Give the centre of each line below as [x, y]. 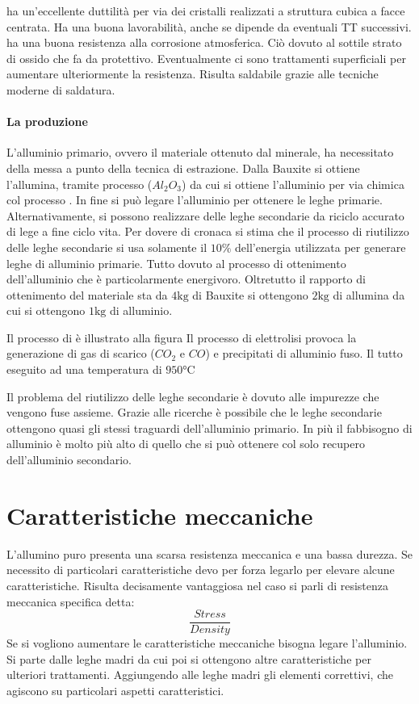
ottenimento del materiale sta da [87, 294]
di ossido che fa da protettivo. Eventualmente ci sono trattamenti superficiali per [206, 58]
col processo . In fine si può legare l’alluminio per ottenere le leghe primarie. [195, 200]
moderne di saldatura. [61, 89]
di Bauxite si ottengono [250, 294]
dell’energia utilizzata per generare [321, 247]
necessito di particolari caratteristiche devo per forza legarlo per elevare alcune [201, 570]
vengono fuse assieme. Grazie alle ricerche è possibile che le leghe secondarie [194, 412]
